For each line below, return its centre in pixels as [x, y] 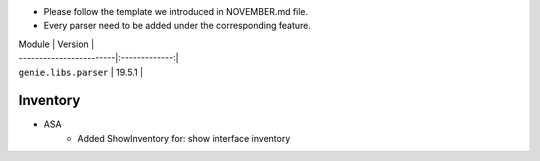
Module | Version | [56, 44]
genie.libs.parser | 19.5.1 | [81, 72]
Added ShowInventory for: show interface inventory [184, 138]
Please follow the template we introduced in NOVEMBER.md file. [176, 11]
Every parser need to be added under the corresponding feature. [177, 26]
